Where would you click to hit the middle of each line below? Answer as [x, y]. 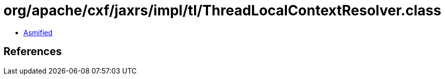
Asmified [38, 32]
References [33, 52]
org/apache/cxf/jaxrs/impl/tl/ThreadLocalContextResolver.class [222, 10]
